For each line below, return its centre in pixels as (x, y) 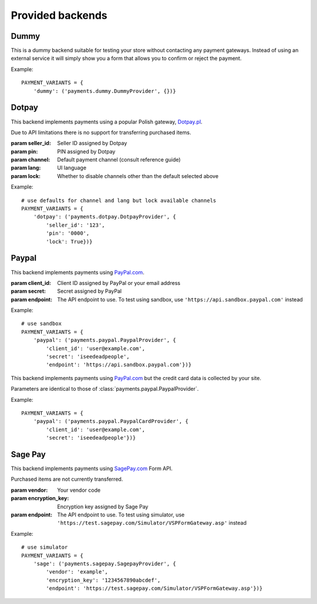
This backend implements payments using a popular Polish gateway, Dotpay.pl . (107, 122)
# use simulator (45, 547)
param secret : (28, 291)
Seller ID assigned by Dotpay (92, 143)
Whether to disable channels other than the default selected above (138, 176)
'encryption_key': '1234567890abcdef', (103, 580)
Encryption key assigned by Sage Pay (103, 506)
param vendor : (29, 490)
